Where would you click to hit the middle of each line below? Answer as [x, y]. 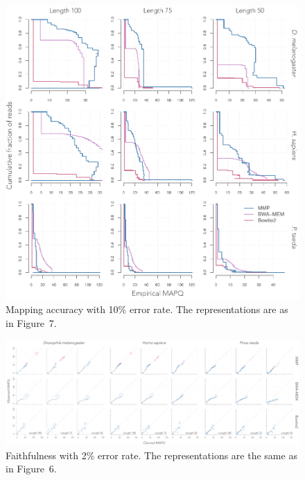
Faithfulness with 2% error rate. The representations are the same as [151, 455]
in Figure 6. [31, 469]
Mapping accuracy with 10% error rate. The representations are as [147, 309]
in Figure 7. [31, 323]
